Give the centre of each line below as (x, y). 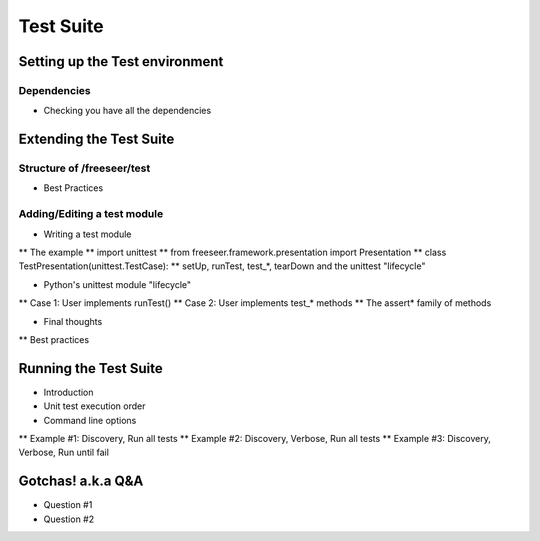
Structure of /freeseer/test (84, 168)
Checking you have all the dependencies (127, 111)
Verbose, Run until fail (64, 452)
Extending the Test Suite (96, 139)
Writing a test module (87, 234)
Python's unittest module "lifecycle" (117, 284)
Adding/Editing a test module (91, 214)
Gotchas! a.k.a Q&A (81, 481)
